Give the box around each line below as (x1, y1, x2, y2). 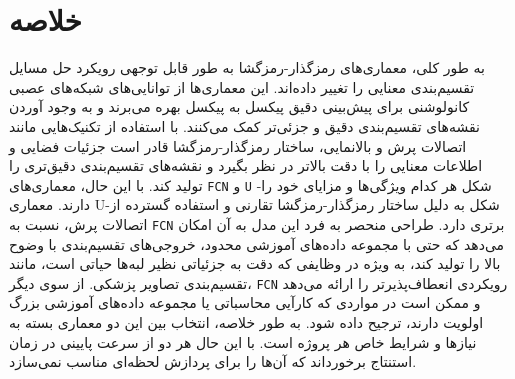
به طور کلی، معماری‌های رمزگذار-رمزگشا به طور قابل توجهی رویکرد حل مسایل (9, 57, 485, 78)
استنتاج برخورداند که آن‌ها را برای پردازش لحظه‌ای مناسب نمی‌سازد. (9, 351, 417, 372)
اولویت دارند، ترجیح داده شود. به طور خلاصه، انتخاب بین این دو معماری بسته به (9, 312, 484, 333)
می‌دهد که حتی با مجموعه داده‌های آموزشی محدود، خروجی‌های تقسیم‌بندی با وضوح (9, 233, 505, 254)
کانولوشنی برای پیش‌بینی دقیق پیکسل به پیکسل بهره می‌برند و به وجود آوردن (9, 96, 470, 117)
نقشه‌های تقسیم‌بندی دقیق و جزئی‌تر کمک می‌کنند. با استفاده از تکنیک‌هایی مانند (9, 115, 480, 136)
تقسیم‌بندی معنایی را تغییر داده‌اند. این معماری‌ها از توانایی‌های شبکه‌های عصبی (9, 76, 475, 97)
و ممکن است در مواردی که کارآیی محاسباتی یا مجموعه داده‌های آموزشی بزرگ (9, 292, 481, 313)
